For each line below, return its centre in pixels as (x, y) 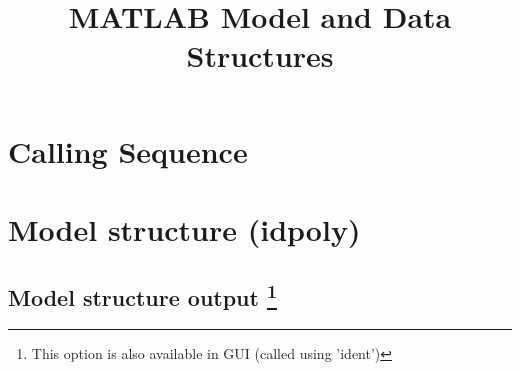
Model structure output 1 (143, 294)
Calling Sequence (128, 150)
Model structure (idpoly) (184, 228)
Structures (260, 55)
